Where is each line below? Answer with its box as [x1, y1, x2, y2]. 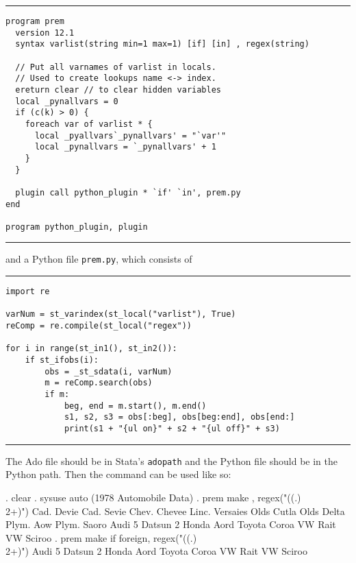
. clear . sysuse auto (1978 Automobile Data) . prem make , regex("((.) [5, 490, 301, 504]
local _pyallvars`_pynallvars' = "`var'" [34, 130, 227, 141]
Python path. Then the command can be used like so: [5, 467, 231, 481]
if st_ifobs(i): [25, 355, 99, 366]
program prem [5, 16, 64, 26]
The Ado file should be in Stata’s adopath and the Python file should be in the [5, 453, 338, 468]
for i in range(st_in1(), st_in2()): [5, 344, 177, 354]
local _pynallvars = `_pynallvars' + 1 [34, 142, 216, 152]
